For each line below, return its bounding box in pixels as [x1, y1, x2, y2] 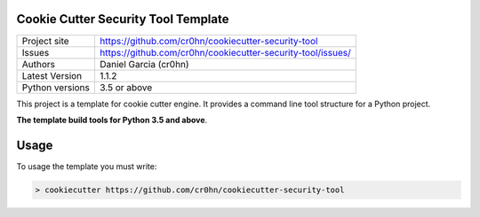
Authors [21, 58, 55, 70]
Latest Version [21, 69, 83, 81]
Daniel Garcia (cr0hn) [99, 58, 190, 70]
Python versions [21, 81, 91, 93]
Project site [21, 35, 70, 47]
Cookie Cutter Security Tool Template [16, 12, 229, 27]
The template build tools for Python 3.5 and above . [16, 114, 208, 125]
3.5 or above [99, 81, 153, 93]
